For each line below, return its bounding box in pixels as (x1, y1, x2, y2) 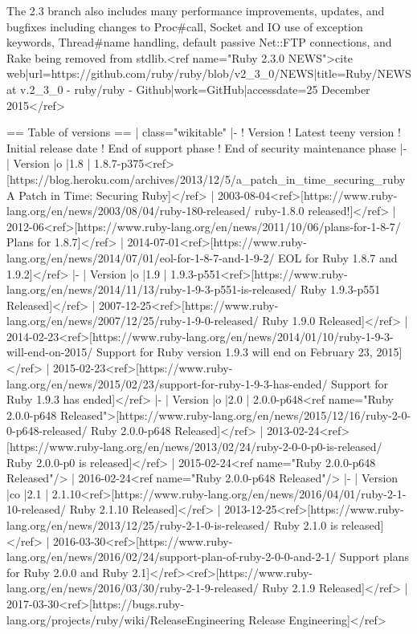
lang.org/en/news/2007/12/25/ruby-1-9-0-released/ (6, 312, 259, 329)
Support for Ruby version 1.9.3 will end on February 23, (96, 343, 373, 360)
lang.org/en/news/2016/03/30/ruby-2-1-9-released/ (6, 579, 259, 596)
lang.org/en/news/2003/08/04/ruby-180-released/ (6, 202, 251, 219)
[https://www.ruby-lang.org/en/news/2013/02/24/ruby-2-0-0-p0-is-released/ (6, 438, 382, 455)
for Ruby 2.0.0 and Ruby (6, 563, 129, 580)
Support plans (339, 548, 409, 565)
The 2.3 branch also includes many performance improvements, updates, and (6, 2, 385, 18)
